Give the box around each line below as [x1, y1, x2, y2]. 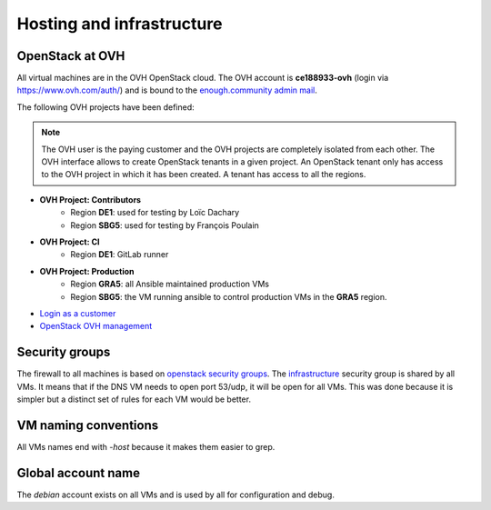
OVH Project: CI [39, 236, 100, 247]
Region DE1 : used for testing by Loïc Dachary [70, 207, 240, 218]
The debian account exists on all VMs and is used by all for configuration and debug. [16, 489, 336, 500]
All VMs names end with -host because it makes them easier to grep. [16, 441, 276, 452]
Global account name [16, 465, 141, 481]
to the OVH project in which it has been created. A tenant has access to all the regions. [41, 169, 366, 180]
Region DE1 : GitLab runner [70, 249, 169, 260]
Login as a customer [39, 307, 116, 318]
